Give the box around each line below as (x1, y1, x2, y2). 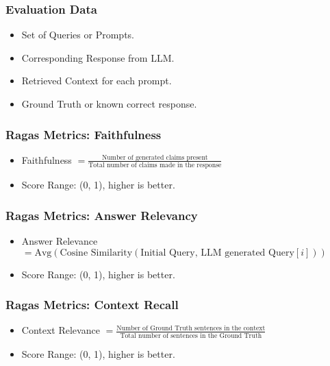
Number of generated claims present (101, 154, 208, 161)
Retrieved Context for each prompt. (21, 73, 172, 88)
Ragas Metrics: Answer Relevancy (5, 206, 198, 223)
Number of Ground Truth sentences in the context (116, 324, 266, 332)
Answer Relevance (21, 233, 98, 247)
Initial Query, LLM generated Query (140, 247, 294, 258)
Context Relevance (21, 323, 100, 337)
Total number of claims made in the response (88, 162, 222, 169)
